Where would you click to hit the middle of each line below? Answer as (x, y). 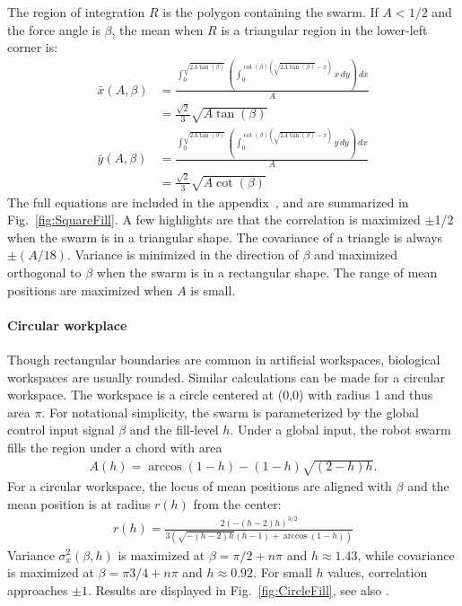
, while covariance (406, 554)
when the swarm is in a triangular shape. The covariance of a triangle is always (225, 237)
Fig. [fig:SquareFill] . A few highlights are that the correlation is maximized (214, 220)
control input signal (61, 430)
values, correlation (378, 572)
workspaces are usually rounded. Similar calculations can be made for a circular (226, 377)
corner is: (33, 47)
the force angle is (54, 29)
